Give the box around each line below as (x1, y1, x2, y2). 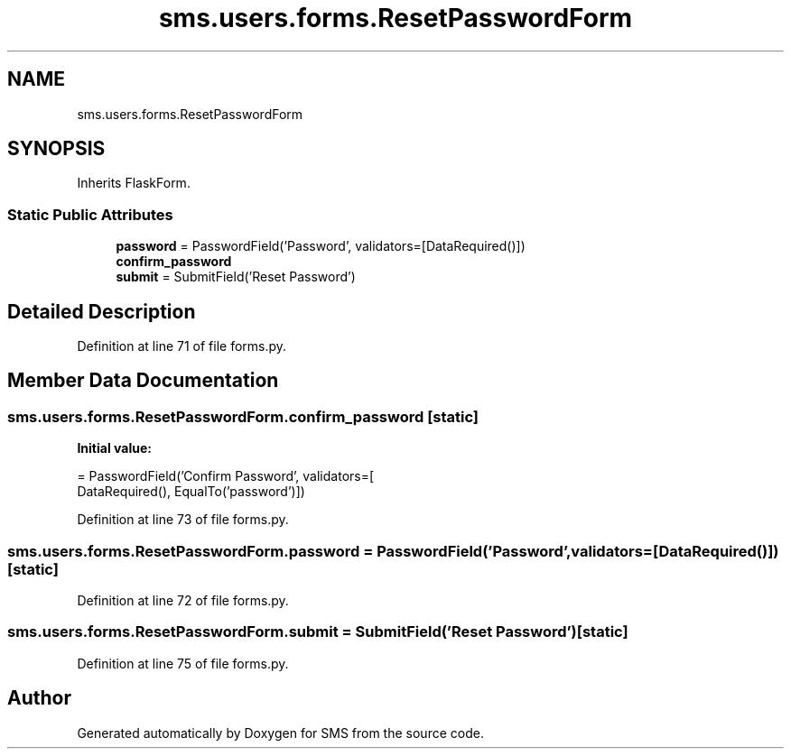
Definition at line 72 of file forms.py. (77, 593, 289, 608)
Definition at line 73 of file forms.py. (77, 512, 289, 528)
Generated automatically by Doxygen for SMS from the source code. (77, 724, 484, 741)
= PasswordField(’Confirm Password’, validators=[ (77, 468, 375, 484)
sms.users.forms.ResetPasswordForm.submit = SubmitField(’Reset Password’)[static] (7, 622, 628, 641)
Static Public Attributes (7, 205, 173, 224)
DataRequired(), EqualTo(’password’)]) (77, 484, 305, 500)
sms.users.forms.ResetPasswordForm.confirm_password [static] (7, 407, 479, 426)
